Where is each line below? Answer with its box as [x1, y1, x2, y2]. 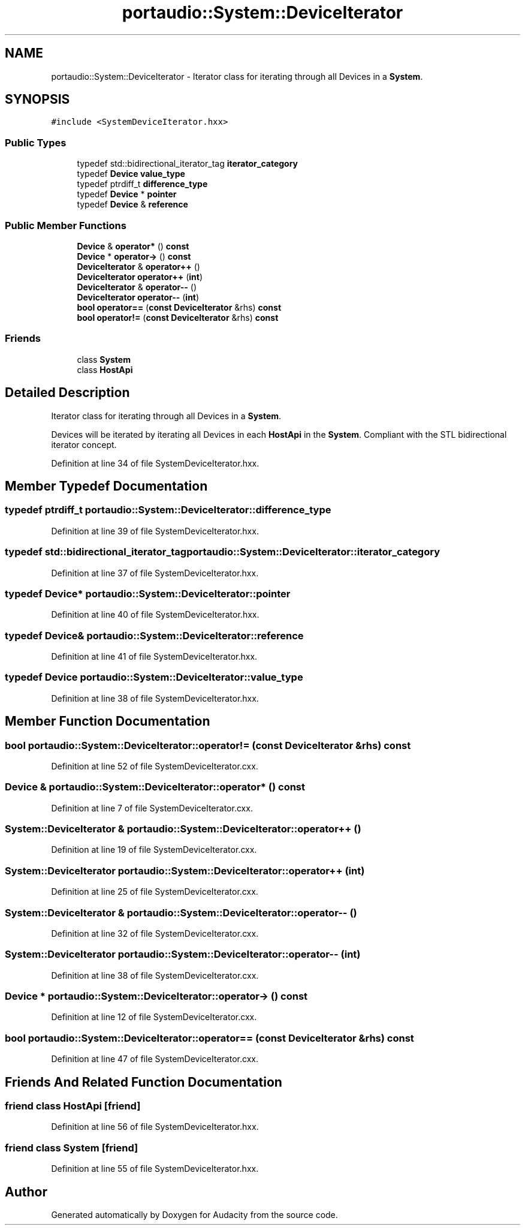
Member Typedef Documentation [5, 478, 208, 494]
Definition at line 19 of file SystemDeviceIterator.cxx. [51, 844, 257, 855]
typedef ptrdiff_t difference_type [77, 179, 208, 190]
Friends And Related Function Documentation [5, 1074, 282, 1090]
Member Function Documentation [5, 714, 210, 729]
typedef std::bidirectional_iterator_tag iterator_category [77, 158, 298, 169]
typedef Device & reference [77, 199, 188, 210]
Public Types [5, 136, 67, 149]
